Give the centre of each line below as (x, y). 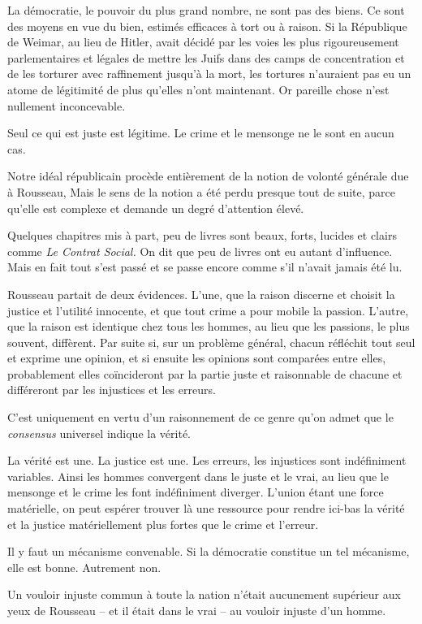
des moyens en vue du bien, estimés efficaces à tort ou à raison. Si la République (207, 26)
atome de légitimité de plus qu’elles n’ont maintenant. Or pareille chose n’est (198, 89)
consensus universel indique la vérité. (99, 433)
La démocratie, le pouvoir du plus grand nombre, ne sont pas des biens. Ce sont (206, 10)
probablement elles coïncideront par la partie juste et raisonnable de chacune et (205, 373)
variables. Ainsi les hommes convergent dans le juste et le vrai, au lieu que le (198, 476)
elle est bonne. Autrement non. (84, 567)
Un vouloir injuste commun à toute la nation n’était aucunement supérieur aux (204, 594)
